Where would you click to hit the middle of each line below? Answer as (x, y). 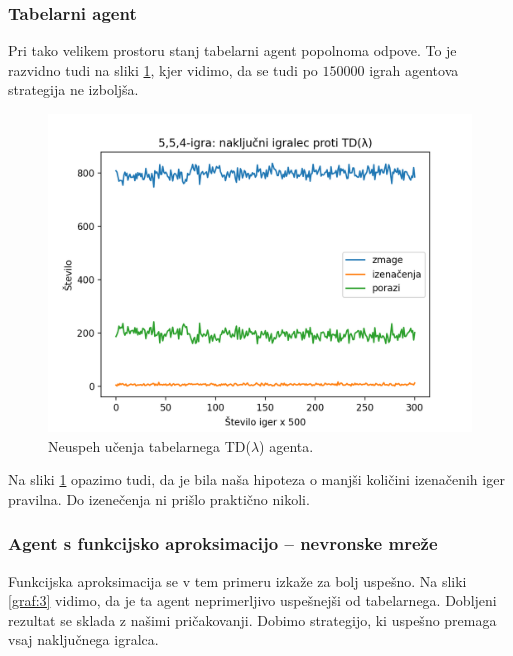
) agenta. (286, 445)
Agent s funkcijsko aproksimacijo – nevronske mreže (223, 543)
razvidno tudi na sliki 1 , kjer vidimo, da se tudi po (163, 69)
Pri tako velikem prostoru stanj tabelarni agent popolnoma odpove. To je (232, 50)
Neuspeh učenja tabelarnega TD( (149, 445)
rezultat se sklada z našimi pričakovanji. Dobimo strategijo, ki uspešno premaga (252, 619)
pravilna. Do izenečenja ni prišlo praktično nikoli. (159, 498)
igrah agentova (414, 69)
